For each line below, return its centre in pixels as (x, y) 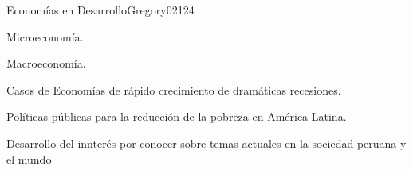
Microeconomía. (45, 36)
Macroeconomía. (46, 63)
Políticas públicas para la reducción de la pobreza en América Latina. (177, 116)
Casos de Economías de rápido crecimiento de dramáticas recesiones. (174, 89)
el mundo (29, 158)
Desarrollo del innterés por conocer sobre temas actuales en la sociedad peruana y (206, 143)
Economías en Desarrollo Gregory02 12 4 (100, 10)
